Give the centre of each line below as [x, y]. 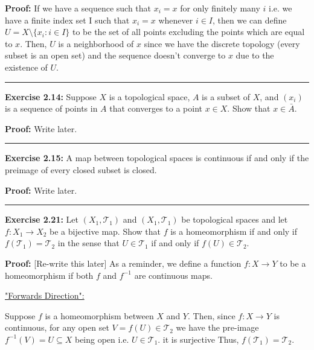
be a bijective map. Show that [105, 231]
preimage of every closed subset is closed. [81, 169]
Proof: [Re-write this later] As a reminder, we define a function [123, 263]
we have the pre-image [217, 327]
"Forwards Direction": [45, 295]
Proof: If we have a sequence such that [78, 8]
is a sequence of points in [51, 108]
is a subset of [226, 96]
